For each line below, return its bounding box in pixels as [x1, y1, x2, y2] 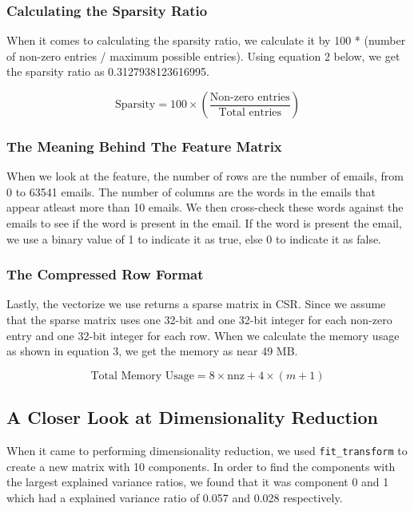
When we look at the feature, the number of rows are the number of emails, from [6, 168, 404, 184]
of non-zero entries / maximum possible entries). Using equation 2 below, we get [6, 47, 400, 64]
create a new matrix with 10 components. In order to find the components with [6, 458, 396, 474]
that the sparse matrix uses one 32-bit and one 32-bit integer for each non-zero [6, 311, 392, 327]
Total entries [218, 106, 282, 118]
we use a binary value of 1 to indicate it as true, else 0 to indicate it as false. [6, 230, 382, 247]
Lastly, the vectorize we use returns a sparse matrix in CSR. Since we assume [6, 295, 386, 312]
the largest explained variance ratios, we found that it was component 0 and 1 [6, 473, 389, 490]
